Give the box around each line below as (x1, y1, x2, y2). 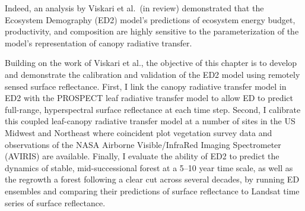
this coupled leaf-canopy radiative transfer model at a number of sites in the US (5, 115, 296, 127)
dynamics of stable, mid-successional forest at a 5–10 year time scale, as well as (5, 161, 293, 174)
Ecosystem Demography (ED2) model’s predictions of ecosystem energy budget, (5, 13, 296, 26)
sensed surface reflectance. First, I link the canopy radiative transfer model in (5, 80, 287, 92)
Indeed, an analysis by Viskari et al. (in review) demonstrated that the (5, 2, 264, 14)
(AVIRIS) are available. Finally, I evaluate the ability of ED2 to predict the (5, 150, 279, 162)
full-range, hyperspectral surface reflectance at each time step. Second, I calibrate (5, 103, 301, 115)
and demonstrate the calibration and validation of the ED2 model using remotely (5, 68, 300, 80)
